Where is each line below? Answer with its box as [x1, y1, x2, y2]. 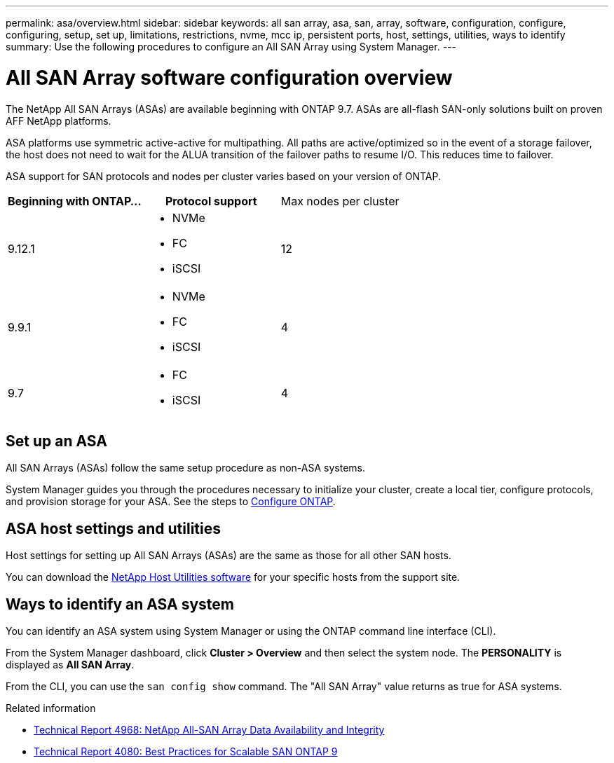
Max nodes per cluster [280, 193, 400, 208]
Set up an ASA [6, 432, 107, 450]
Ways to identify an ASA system [6, 595, 235, 613]
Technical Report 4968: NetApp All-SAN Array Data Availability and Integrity [34, 724, 385, 736]
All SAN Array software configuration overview [6, 65, 453, 90]
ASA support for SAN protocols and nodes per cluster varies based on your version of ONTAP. [6, 170, 441, 182]
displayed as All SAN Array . [6, 659, 135, 671]
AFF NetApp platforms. [6, 114, 111, 127]
